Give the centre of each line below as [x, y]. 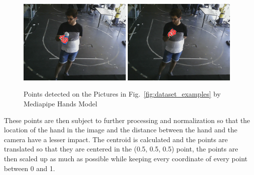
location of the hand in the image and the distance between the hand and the [121, 130]
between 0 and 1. [29, 168]
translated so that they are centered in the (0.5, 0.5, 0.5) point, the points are [121, 149]
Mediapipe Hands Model [60, 103]
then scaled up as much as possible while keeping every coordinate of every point [126, 158]
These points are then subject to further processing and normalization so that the [127, 120]
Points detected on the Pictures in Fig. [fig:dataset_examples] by [122, 94]
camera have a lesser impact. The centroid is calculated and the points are [116, 139]
